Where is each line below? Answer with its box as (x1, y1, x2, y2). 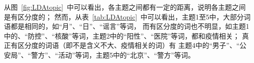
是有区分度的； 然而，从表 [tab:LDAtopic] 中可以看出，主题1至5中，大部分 (4, 11, 244, 21)
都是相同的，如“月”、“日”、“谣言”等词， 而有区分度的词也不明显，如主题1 (10, 21, 250, 31)
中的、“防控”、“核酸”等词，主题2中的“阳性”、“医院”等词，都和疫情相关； (4, 30, 240, 41)
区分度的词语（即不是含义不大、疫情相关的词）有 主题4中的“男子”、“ (17, 40, 240, 50)
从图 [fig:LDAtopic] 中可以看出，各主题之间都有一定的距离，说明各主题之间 (4, 2, 246, 12)
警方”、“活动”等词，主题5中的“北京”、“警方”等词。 (31, 49, 195, 60)
